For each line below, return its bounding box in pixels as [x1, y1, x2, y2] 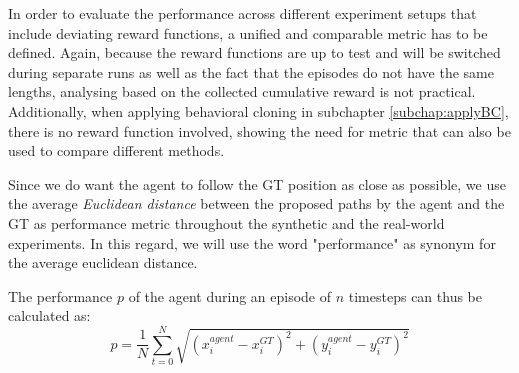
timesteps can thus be [348, 285, 482, 306]
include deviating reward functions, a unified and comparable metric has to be [8, 22, 488, 43]
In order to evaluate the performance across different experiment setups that [8, 3, 477, 23]
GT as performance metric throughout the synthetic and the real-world [8, 212, 445, 233]
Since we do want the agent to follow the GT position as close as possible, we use [8, 173, 506, 194]
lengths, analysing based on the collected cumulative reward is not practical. [8, 81, 476, 102]
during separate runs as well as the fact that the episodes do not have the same [8, 61, 494, 82]
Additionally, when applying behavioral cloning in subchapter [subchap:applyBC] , [8, 100, 509, 121]
